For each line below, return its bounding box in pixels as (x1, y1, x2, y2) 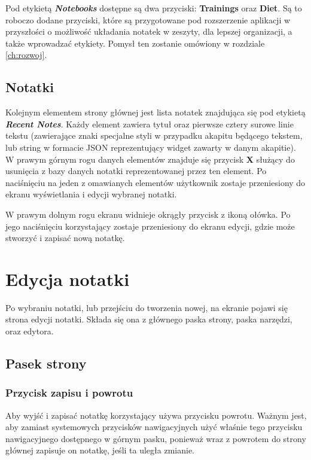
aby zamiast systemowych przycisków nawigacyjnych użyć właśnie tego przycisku (5, 421, 303, 433)
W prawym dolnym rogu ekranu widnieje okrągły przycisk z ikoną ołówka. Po (5, 208, 291, 220)
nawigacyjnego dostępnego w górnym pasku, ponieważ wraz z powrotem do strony (5, 432, 306, 444)
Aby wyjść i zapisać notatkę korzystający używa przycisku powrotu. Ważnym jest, (5, 409, 307, 421)
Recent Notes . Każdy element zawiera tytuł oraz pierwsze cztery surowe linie (5, 117, 294, 130)
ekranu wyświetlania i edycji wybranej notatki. (5, 188, 177, 200)
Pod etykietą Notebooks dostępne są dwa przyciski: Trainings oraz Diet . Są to (5, 2, 302, 14)
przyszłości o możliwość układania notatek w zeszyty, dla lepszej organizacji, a (5, 25, 292, 38)
